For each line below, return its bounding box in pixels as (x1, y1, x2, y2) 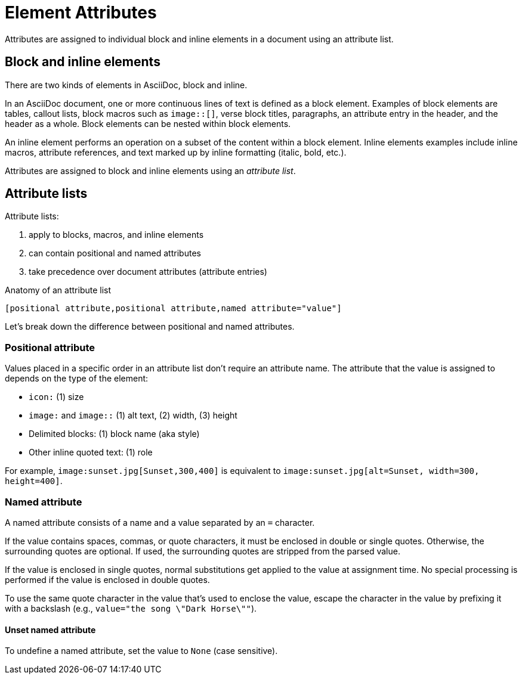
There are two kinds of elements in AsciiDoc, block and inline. (5, 79, 248, 90)
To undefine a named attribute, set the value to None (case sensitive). (5, 646, 278, 656)
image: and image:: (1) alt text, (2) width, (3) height (29, 410, 237, 421)
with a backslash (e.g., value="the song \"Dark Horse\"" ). (5, 603, 257, 613)
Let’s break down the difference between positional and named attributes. (5, 321, 295, 332)
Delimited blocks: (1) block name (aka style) (29, 429, 200, 439)
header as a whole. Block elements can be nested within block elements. (5, 118, 291, 129)
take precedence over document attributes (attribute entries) (29, 266, 267, 277)
